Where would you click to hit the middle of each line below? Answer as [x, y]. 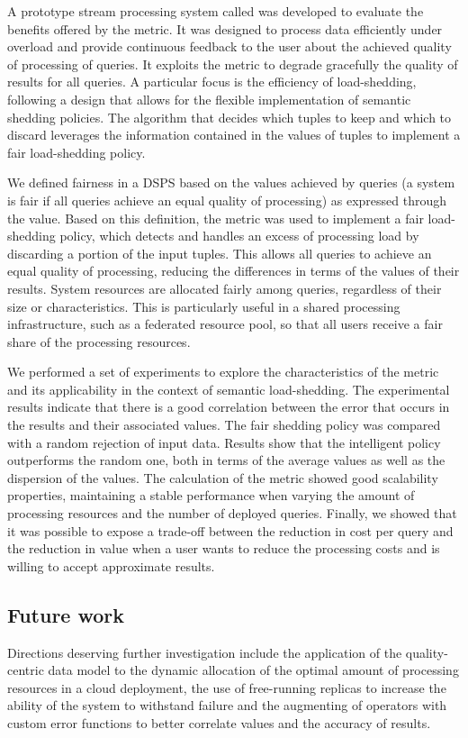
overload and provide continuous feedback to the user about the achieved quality [229, 46]
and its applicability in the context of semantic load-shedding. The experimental [229, 389]
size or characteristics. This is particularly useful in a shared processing [204, 306]
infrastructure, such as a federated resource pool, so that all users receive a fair [225, 324]
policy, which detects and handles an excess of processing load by [239, 236]
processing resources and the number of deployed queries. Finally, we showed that [232, 513]
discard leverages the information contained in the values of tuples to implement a [234, 135]
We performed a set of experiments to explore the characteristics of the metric [223, 372]
